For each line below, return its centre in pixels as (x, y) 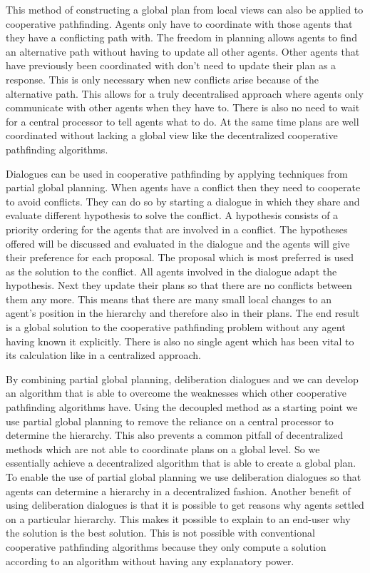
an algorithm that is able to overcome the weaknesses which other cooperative (176, 393)
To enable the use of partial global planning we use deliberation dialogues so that (184, 477)
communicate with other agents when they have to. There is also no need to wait (183, 107)
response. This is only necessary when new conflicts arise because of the (163, 79)
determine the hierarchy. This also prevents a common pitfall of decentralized (175, 435)
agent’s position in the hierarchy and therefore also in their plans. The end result (183, 313)
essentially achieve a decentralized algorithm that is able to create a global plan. (181, 463)
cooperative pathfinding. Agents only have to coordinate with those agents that (179, 23)
